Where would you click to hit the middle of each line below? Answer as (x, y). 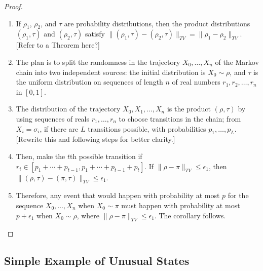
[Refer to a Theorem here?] (58, 45)
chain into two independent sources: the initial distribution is (111, 72)
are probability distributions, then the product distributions (157, 23)
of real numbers (196, 82)
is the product (189, 109)
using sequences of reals (53, 118)
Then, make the (41, 156)
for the (238, 195)
